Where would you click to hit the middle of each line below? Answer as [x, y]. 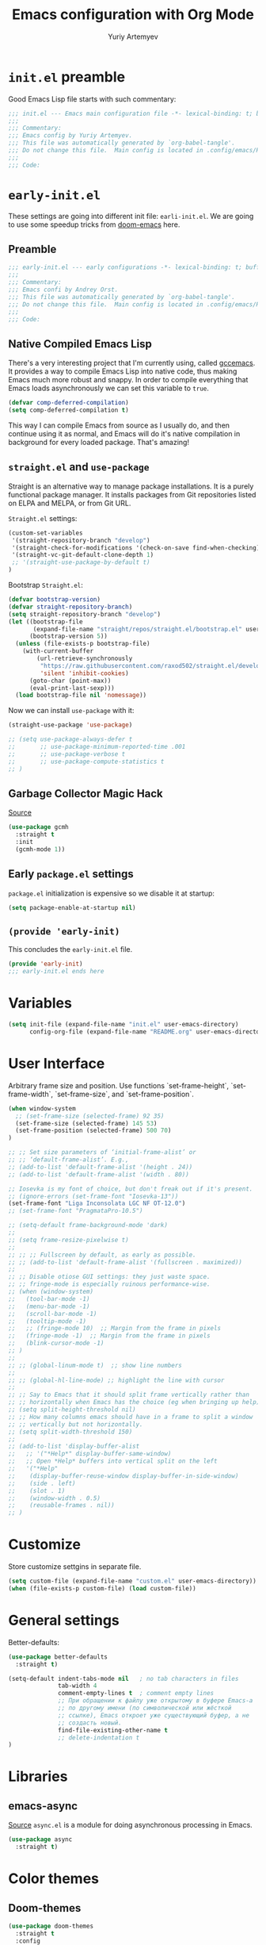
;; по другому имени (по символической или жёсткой [145, 1708]
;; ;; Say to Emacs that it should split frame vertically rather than [129, 1395]
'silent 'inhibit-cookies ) [84, 673]
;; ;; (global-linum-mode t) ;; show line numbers [95, 1365]
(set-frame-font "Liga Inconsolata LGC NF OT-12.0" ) [97, 1203]
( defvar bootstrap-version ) [55, 600]
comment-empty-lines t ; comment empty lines [136, 1694]
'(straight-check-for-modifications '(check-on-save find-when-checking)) [137, 548]
